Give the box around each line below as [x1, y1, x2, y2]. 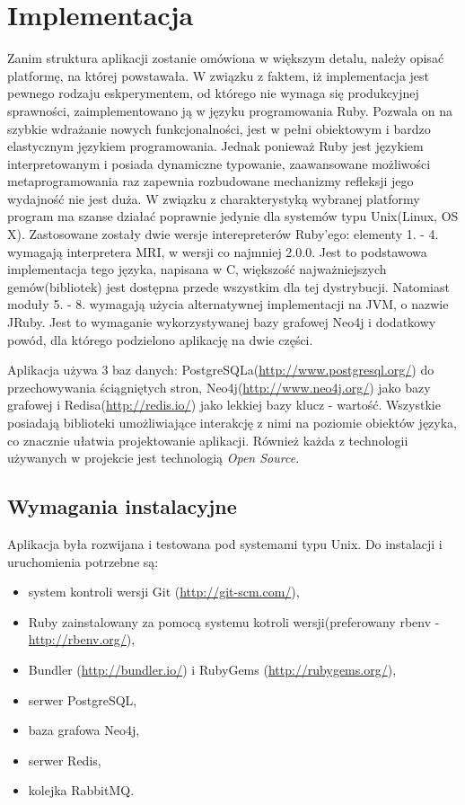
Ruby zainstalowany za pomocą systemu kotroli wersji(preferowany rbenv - [28, 612, 440, 631]
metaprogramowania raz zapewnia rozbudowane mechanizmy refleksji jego [7, 172, 414, 190]
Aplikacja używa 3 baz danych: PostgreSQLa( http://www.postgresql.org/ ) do [7, 360, 434, 379]
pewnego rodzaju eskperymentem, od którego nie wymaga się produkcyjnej [7, 84, 419, 102]
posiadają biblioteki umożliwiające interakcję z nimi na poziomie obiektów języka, [7, 413, 458, 431]
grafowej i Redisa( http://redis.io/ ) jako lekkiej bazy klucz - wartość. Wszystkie [7, 395, 441, 414]
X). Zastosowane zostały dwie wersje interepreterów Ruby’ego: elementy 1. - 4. [7, 225, 439, 243]
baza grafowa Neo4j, [28, 721, 140, 739]
